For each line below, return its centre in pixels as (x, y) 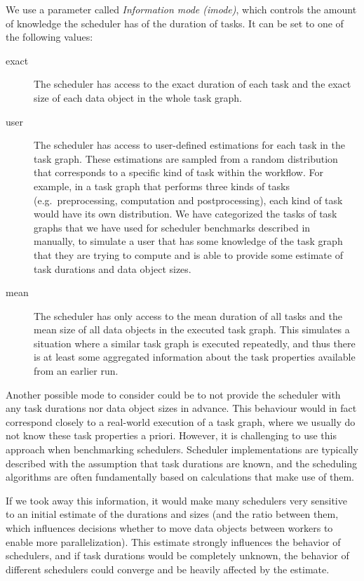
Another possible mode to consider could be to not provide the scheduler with (173, 394)
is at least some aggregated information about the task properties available (195, 357)
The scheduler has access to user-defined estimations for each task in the (189, 145)
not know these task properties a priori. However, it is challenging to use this (171, 435)
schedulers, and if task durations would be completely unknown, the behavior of (177, 555)
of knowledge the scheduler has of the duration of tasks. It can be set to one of (175, 23)
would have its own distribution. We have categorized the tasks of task (186, 214)
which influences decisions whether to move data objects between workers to (169, 528)
